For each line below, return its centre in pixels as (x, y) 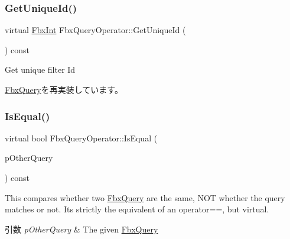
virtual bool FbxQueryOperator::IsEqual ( (81, 138)
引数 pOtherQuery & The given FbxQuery (82, 229)
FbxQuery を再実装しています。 (64, 89)
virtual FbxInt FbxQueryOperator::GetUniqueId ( (95, 30)
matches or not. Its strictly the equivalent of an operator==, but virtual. (137, 209)
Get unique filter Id (40, 70)
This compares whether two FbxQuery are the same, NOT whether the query (145, 197)
